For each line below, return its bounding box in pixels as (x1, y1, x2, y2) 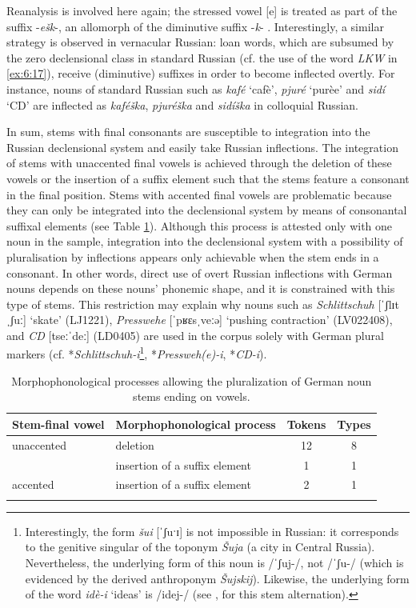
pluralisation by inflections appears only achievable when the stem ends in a (6, 248, 379, 265)
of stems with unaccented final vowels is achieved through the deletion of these (6, 154, 392, 171)
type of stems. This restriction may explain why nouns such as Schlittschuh (6, 295, 374, 312)
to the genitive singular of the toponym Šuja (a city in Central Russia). (25, 538, 375, 555)
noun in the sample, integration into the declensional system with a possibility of (6, 233, 403, 250)
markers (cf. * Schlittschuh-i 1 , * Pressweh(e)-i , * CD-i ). (6, 343, 267, 362)
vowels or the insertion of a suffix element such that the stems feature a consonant (6, 170, 410, 186)
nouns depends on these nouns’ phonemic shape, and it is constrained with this (6, 280, 395, 297)
